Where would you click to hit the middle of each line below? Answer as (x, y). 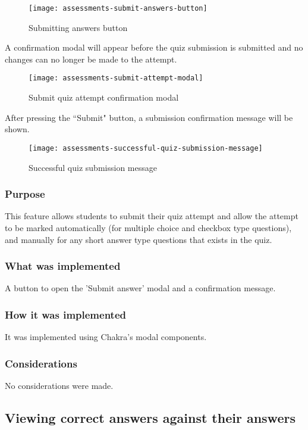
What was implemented (63, 266)
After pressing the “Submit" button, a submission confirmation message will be (149, 117)
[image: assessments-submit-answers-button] (118, 8)
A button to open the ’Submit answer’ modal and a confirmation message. (140, 288)
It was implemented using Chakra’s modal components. (106, 337)
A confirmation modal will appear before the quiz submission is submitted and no (154, 47)
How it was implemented (65, 314)
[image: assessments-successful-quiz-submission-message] (146, 148)
